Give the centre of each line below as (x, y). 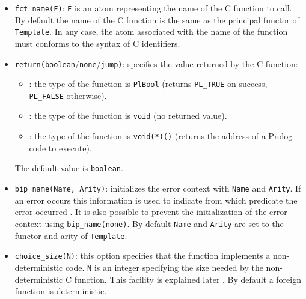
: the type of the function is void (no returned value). (128, 116)
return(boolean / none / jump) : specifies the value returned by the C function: (156, 63)
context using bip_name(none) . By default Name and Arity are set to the (149, 223)
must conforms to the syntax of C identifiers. (97, 43)
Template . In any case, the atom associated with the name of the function (151, 32)
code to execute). (60, 147)
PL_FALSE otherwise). (68, 95)
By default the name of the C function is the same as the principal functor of (157, 20)
